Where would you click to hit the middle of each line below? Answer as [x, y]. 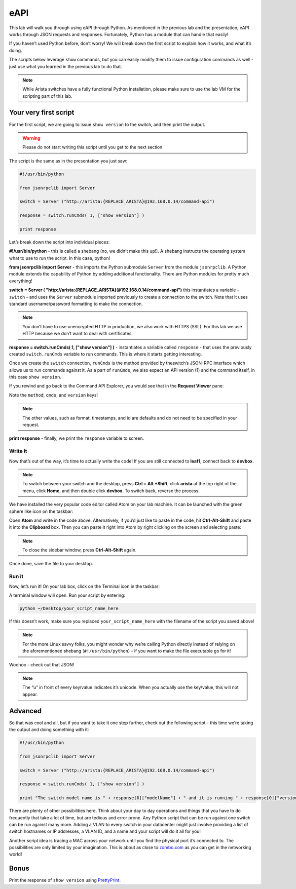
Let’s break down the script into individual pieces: [59, 242]
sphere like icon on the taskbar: [41, 511]
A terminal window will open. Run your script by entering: [67, 595]
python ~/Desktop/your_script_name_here [69, 608]
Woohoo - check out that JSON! [41, 664]
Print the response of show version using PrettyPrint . [65, 880]
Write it [18, 451]
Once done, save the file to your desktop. [51, 564]
